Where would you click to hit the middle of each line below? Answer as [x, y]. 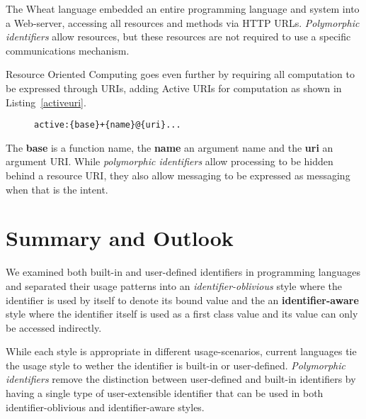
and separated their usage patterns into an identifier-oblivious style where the [174, 285]
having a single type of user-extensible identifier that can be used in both [165, 393]
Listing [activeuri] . [46, 102]
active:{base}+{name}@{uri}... [108, 125]
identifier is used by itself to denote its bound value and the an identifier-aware [182, 300]
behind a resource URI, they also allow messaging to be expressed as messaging [178, 175]
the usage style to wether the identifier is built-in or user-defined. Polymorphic [176, 365]
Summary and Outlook [120, 238]
